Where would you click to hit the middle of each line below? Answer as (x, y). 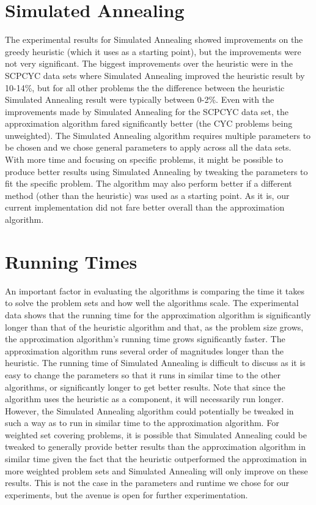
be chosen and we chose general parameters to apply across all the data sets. (148, 147)
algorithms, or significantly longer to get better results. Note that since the (145, 387)
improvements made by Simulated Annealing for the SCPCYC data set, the (147, 111)
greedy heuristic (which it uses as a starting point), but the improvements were (153, 51)
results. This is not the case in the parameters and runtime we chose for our (147, 483)
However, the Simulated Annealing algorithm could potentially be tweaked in (149, 410)
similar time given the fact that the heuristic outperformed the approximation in (156, 459)
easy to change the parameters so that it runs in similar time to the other (143, 374)
